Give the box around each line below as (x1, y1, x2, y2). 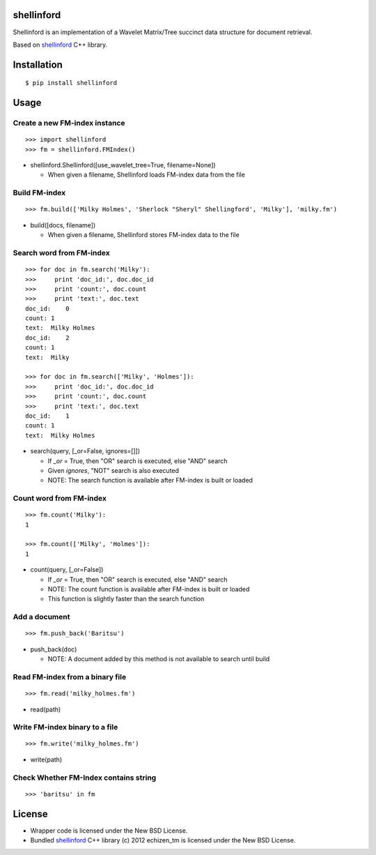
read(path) (30, 705, 61, 713)
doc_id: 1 (25, 412, 70, 420)
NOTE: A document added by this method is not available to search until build (47, 655, 270, 663)
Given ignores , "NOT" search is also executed (47, 466, 180, 474)
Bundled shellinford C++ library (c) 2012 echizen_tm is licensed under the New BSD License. (30, 836, 296, 845)
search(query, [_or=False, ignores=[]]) (30, 447, 141, 455)
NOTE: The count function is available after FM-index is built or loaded (47, 585, 250, 593)
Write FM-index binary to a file (13, 722, 118, 732)
